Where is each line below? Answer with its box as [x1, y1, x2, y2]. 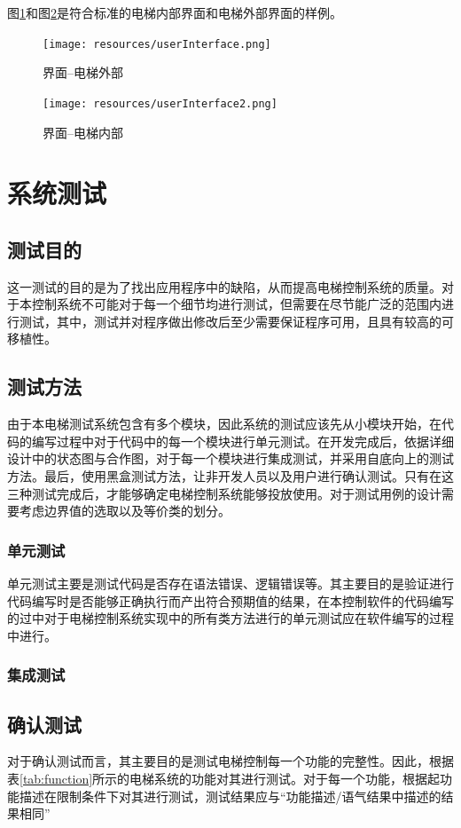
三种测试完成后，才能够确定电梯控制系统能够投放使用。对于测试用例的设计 [7, 484, 441, 502]
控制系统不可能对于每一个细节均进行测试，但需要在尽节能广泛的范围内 [31, 295, 441, 313]
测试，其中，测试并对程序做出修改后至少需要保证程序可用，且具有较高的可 [19, 311, 454, 330]
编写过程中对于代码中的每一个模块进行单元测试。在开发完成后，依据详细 [31, 431, 454, 450]
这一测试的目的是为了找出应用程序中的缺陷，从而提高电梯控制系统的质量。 [7, 277, 441, 296]
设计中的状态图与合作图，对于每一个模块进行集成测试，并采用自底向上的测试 [7, 449, 454, 468]
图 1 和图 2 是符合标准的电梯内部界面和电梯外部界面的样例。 [7, 4, 342, 21]
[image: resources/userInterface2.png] [43, 97, 277, 110]
